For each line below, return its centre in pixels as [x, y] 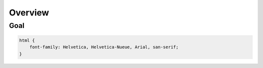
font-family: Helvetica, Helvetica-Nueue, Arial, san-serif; [104, 47]
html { [27, 40]
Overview [29, 13]
